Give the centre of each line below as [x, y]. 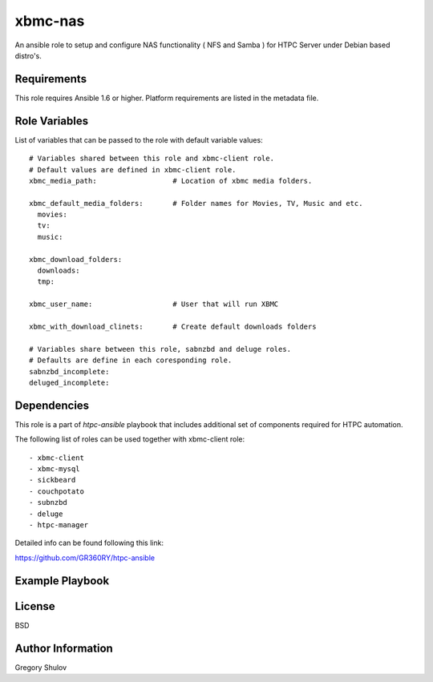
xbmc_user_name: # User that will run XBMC [154, 304]
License [35, 606]
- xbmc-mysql [55, 469]
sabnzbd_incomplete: [69, 371]
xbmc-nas [50, 21]
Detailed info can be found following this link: [89, 543]
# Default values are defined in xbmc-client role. [133, 169]
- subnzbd [48, 502]
